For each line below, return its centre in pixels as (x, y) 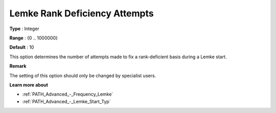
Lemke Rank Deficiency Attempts (82, 13)
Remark (18, 66)
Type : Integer (24, 29)
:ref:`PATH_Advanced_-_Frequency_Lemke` (68, 94)
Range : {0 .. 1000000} (34, 38)
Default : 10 (22, 47)
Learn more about (29, 85)
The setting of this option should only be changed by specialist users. (83, 75)
